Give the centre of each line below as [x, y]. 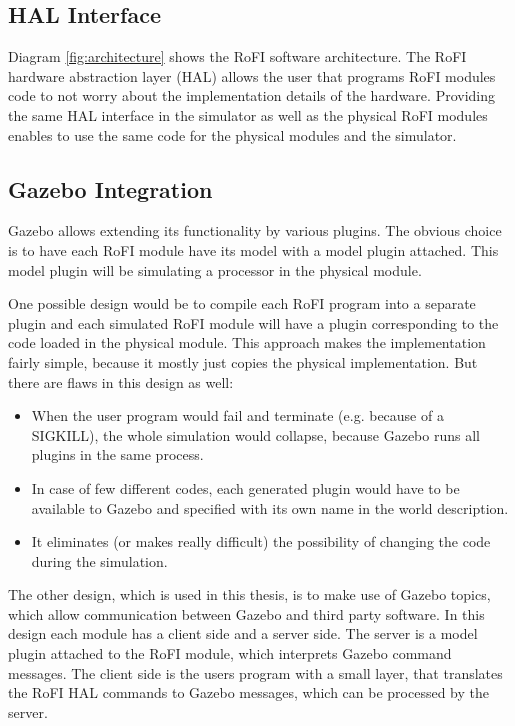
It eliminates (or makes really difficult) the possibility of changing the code [261, 541]
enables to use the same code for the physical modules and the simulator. [232, 134]
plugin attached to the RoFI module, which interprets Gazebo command [230, 653]
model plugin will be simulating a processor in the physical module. [215, 269]
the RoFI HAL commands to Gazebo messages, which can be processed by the [248, 692]
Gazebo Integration [110, 188]
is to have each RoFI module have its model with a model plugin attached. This [253, 249]
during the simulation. [99, 560]
